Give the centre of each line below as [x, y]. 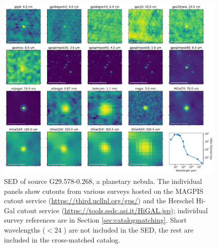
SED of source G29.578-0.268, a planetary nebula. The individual [103, 181]
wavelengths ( [25, 229]
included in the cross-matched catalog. [62, 239]
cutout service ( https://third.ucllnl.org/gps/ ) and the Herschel [99, 201]
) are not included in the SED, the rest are [129, 229]
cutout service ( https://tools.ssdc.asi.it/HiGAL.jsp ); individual [112, 210]
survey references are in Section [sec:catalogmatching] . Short [95, 220]
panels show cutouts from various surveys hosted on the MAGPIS [104, 191]
